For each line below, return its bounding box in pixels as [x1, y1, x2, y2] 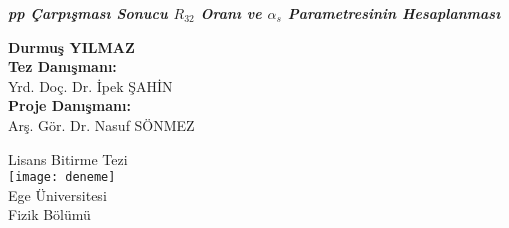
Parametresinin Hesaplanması [287, 3, 501, 23]
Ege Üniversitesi [8, 184, 107, 205]
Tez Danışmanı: [8, 56, 117, 77]
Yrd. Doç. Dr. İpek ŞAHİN [8, 75, 173, 96]
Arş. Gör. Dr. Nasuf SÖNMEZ [8, 114, 195, 135]
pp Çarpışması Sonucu [8, 3, 168, 23]
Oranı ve [200, 3, 262, 23]
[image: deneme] [8, 170, 116, 185]
